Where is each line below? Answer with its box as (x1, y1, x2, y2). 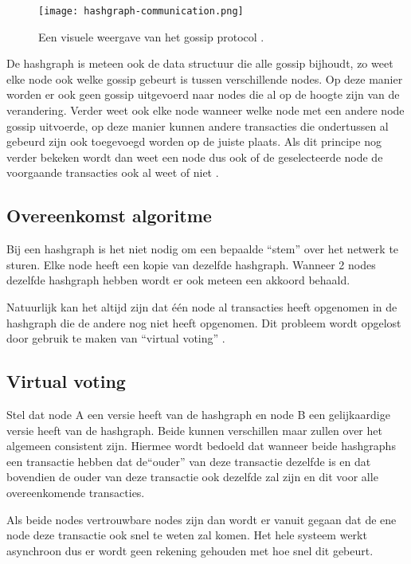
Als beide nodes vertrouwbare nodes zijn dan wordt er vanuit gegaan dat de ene (6, 511, 397, 527)
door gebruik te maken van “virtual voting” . (6, 330, 225, 347)
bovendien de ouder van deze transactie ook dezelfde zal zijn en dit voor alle (6, 468, 378, 485)
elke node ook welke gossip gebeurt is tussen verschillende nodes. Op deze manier (6, 70, 403, 87)
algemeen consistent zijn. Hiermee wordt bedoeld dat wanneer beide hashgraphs (6, 437, 396, 454)
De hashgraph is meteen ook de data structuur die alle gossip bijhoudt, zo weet (6, 55, 393, 72)
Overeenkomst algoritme (6, 203, 212, 228)
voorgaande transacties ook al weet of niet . (6, 164, 219, 181)
